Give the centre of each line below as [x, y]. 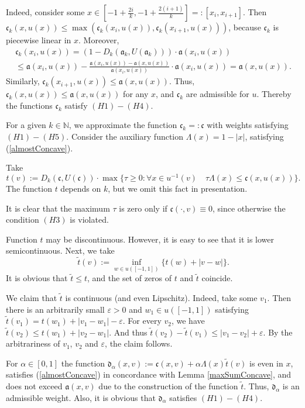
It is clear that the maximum [58, 208]
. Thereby [274, 94]
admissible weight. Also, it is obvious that [81, 397]
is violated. [89, 219]
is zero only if [143, 208]
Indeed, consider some [45, 12]
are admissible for [217, 94]
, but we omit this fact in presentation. [178, 188]
